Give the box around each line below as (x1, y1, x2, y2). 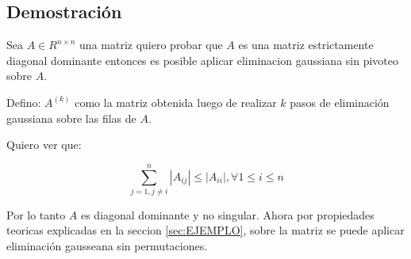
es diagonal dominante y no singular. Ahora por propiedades (80, 206, 375, 223)
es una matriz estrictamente (238, 36, 374, 53)
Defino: (6, 93, 41, 110)
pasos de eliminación (290, 93, 390, 110)
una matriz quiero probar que (79, 36, 223, 53)
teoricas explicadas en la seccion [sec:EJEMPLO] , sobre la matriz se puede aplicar (6, 222, 405, 238)
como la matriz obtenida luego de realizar (75, 93, 277, 110)
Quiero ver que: (6, 136, 82, 153)
